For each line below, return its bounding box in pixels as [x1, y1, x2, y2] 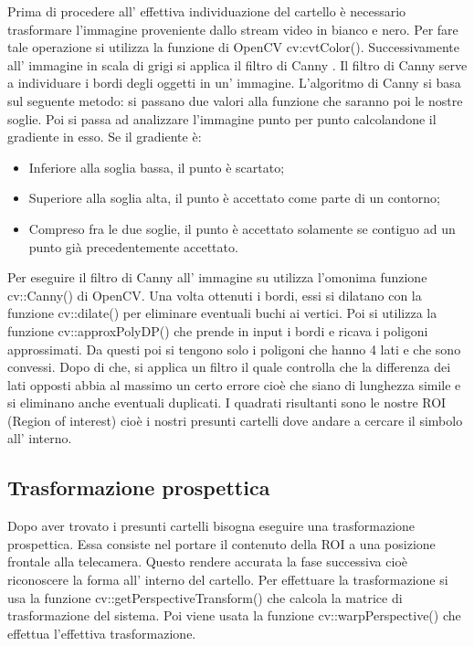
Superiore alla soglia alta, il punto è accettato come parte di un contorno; [28, 188, 440, 207]
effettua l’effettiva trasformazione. [7, 623, 196, 642]
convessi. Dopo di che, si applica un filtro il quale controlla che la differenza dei [7, 357, 451, 376]
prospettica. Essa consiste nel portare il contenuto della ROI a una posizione [7, 534, 436, 553]
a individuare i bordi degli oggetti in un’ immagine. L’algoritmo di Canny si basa [7, 73, 461, 92]
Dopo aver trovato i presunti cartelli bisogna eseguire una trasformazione [7, 516, 416, 535]
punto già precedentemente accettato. [28, 237, 238, 256]
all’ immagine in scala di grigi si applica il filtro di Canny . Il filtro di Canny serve [7, 55, 468, 74]
